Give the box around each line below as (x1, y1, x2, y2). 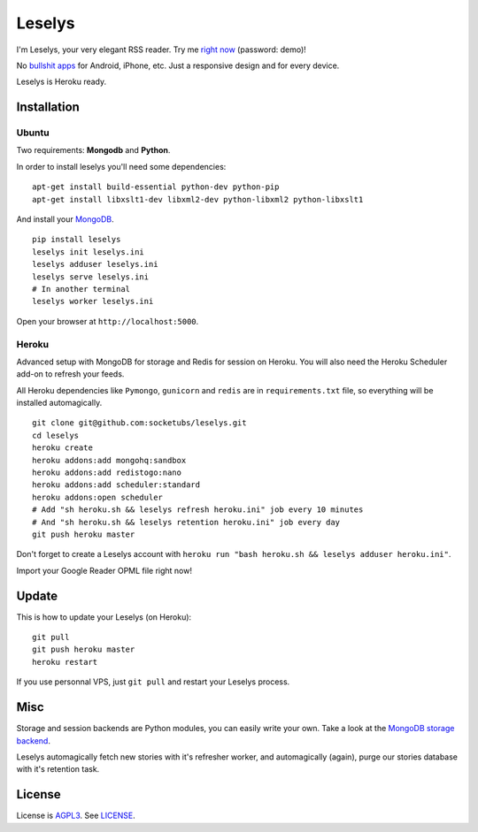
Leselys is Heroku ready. (16, 76, 107, 88)
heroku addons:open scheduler (32, 492, 164, 502)
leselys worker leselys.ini (32, 296, 154, 307)
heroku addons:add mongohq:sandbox (32, 455, 187, 465)
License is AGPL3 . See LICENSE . (16, 810, 136, 821)
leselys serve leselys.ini (32, 271, 150, 282)
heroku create (32, 443, 93, 453)
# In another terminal (32, 284, 131, 294)
